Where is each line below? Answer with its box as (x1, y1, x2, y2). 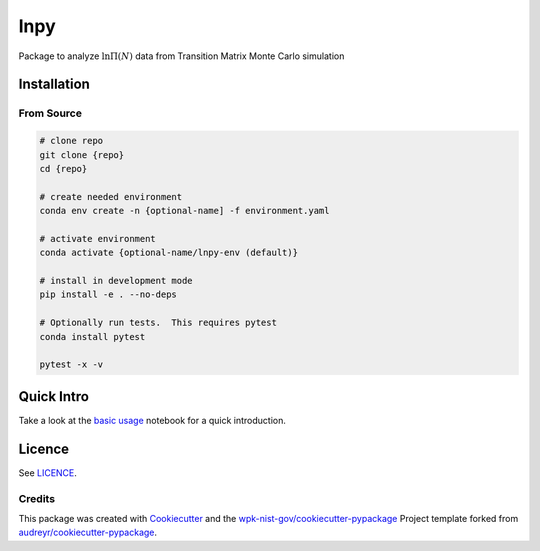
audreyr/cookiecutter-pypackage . (18, 526, 158, 539)
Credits (18, 491, 55, 505)
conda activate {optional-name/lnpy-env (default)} (39, 247, 299, 259)
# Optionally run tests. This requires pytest (39, 317, 277, 329)
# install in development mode (39, 275, 194, 287)
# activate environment (39, 233, 157, 244)
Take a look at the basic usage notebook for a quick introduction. (18, 414, 287, 426)
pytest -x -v (39, 359, 104, 370)
